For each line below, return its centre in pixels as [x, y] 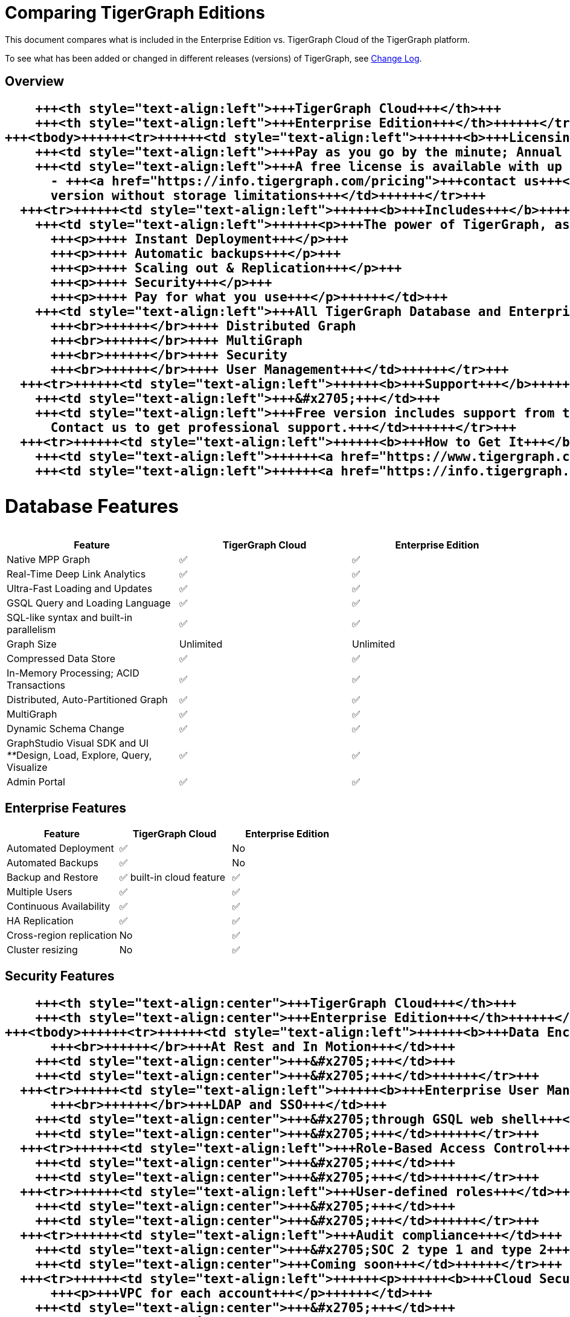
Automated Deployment [60, 848]
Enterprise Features [66, 808]
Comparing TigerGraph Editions [135, 13]
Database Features [92, 506]
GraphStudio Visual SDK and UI [78, 743]
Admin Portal [36, 782]
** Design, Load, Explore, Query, [79, 755]
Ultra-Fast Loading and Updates [80, 589]
